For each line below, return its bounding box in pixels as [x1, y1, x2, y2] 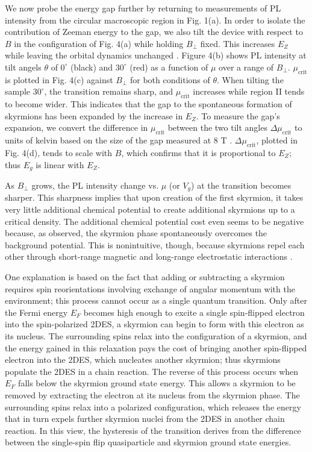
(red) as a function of [129, 60, 208, 73]
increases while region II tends [193, 85, 305, 98]
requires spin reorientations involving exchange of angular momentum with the [5, 282, 295, 295]
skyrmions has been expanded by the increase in [5, 109, 183, 122]
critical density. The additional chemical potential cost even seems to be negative [5, 215, 304, 227]
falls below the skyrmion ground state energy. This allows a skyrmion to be [18, 377, 296, 389]
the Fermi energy [5, 306, 68, 318]
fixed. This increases [200, 37, 275, 49]
